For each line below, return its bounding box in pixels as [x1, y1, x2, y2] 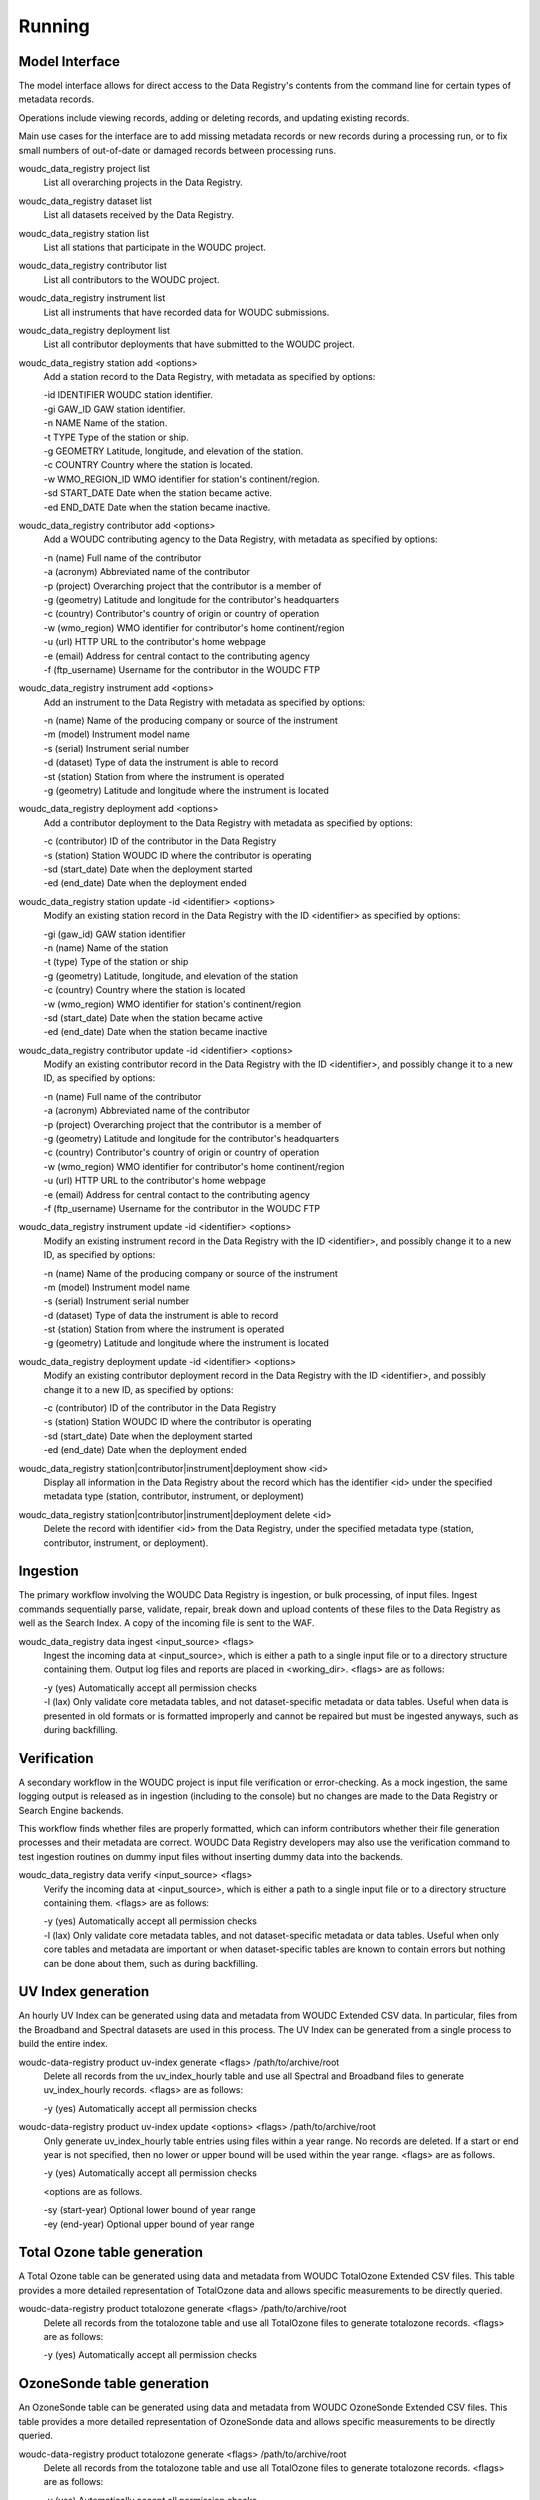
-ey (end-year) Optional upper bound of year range [43, 2218, 255, 2230]
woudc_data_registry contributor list [18, 260, 167, 272]
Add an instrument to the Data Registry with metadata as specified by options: [43, 696, 366, 708]
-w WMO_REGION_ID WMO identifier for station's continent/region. [43, 473, 320, 485]
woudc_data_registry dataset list [18, 195, 152, 207]
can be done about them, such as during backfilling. [43, 1957, 259, 1969]
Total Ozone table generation [18, 2244, 204, 2261]
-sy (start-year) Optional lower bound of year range [43, 2204, 256, 2216]
